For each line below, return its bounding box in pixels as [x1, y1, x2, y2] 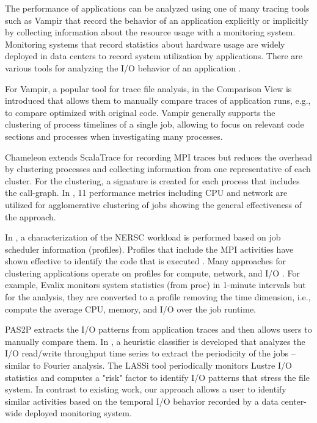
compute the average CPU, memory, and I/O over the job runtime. [5, 302, 256, 315]
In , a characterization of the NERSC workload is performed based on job [5, 231, 281, 244]
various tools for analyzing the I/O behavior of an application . [5, 61, 241, 74]
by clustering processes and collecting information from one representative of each [5, 162, 311, 175]
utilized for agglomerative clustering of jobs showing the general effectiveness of [5, 198, 302, 211]
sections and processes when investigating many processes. [5, 129, 223, 142]
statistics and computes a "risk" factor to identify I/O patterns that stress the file [5, 371, 310, 383]
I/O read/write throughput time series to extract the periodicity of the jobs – [5, 347, 296, 360]
